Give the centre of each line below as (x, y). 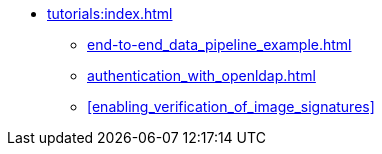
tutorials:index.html (110, 13)
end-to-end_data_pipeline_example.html (219, 44)
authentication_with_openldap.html (201, 75)
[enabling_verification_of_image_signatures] (231, 106)
